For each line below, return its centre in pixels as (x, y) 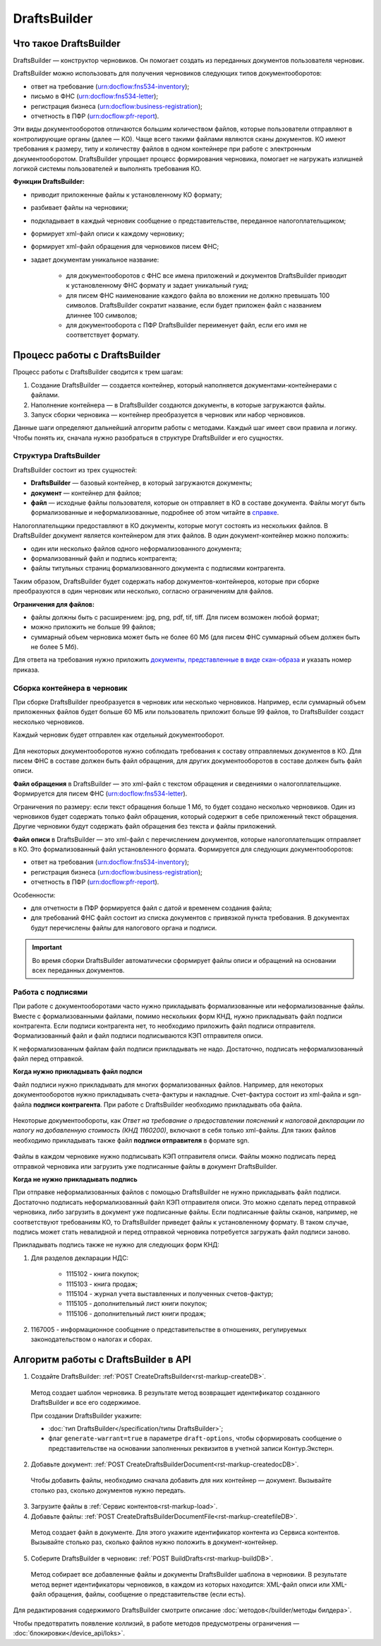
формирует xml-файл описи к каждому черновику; (108, 233)
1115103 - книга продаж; (102, 1284)
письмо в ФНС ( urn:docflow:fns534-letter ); (95, 96)
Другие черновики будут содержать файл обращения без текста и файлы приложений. (145, 827)
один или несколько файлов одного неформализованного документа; (136, 549)
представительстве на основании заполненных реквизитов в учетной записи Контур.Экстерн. (191, 1448)
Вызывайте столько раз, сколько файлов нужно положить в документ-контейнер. (155, 1542)
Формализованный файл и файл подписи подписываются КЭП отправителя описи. (138, 1036)
